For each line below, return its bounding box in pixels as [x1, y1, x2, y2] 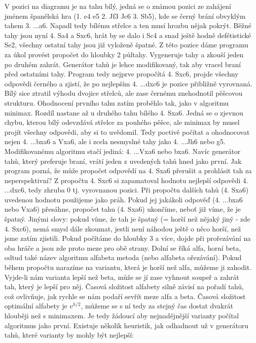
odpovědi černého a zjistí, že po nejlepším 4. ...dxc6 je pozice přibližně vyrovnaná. [4, 78, 253, 88]
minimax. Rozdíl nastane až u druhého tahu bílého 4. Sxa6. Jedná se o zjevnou [4, 107, 243, 117]
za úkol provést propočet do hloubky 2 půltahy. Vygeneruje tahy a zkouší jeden [4, 49, 244, 59]
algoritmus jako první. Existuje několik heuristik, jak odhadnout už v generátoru [4, 320, 249, 330]
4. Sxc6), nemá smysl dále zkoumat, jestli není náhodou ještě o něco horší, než [4, 223, 241, 233]
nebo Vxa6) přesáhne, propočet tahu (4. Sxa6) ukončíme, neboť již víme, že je [4, 204, 241, 214]
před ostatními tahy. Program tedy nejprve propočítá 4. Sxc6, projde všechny [4, 69, 239, 79]
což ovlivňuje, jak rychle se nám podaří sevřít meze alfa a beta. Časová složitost [4, 291, 246, 301]
